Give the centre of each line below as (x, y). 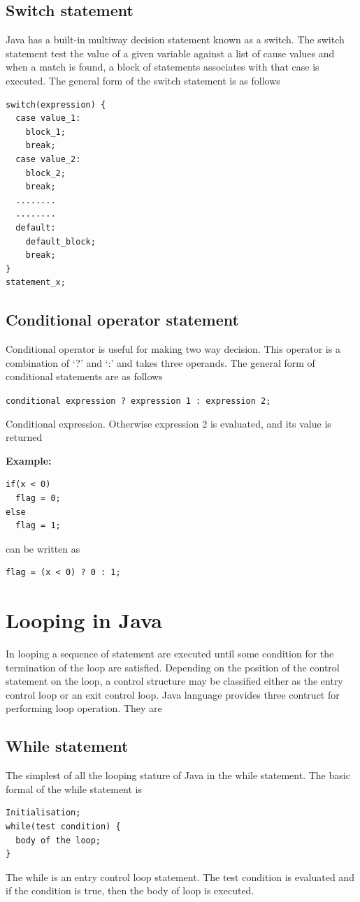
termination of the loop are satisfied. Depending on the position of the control (173, 667)
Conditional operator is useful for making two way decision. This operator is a (173, 349)
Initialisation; (43, 813)
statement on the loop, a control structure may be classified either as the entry (174, 681)
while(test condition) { (63, 826)
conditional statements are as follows (84, 376)
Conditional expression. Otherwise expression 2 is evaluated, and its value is (168, 423)
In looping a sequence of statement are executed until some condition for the (170, 653)
